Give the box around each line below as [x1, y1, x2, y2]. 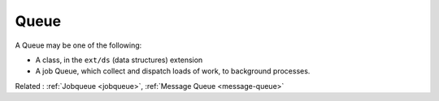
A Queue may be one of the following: [15, 40, 142, 50]
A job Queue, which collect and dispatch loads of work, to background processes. [35, 66, 311, 76]
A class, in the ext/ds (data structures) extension [35, 55, 203, 65]
